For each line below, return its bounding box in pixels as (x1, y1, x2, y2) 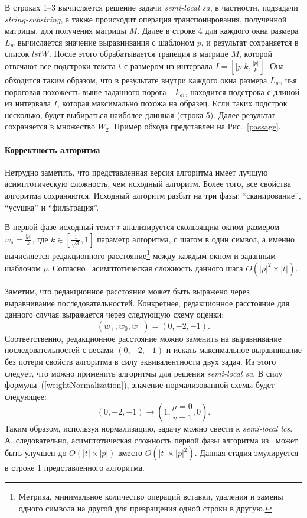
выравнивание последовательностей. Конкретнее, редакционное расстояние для (5, 296, 290, 309)
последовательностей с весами (5, 344, 114, 356)
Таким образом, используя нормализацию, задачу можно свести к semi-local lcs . (5, 422, 293, 435)
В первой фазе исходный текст (5, 221, 115, 233)
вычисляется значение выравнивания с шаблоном (18, 35, 195, 48)
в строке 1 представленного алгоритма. (5, 461, 145, 474)
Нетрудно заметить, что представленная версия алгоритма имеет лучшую (5, 166, 268, 178)
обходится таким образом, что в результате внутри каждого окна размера (5, 73, 267, 86)
